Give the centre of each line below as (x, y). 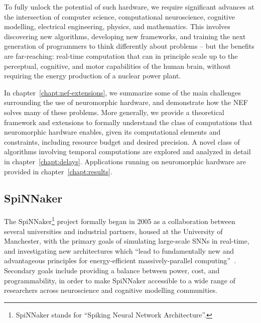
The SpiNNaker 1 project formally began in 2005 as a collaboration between (120, 220)
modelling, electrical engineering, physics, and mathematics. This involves (117, 26)
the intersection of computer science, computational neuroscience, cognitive (119, 16)
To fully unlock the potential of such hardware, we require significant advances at (129, 7)
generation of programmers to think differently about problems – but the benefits (129, 46)
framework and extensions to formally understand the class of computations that (128, 122)
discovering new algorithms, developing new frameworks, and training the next (125, 36)
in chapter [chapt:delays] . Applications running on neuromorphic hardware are (125, 161)
